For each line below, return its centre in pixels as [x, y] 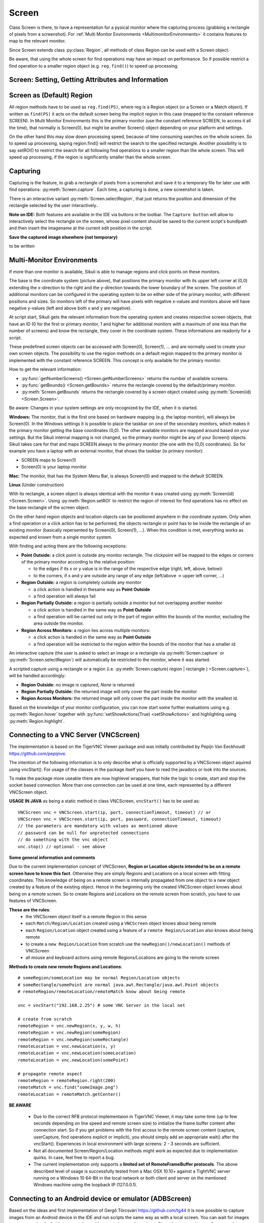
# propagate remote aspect [50, 1074]
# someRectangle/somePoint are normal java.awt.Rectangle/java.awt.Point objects [118, 985]
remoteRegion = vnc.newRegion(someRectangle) [73, 1039]
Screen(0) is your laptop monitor [54, 467]
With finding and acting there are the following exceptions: [68, 546]
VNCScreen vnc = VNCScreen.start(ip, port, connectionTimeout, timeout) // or [114, 812]
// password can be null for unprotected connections [83, 833]
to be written [22, 246]
